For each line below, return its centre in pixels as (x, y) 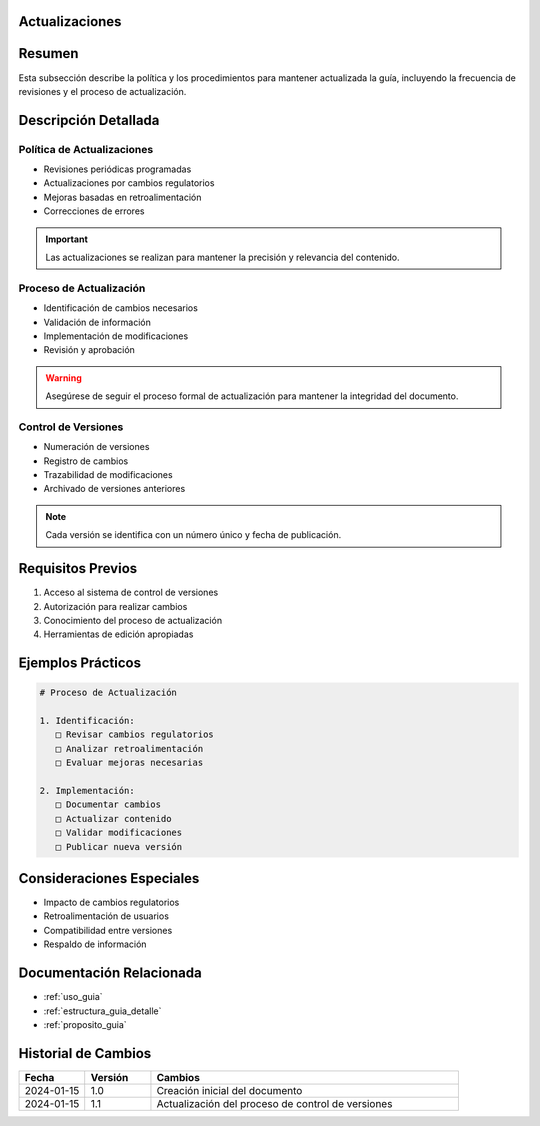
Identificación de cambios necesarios (121, 308)
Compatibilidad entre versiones (108, 930)
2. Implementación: (87, 791)
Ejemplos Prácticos (80, 663)
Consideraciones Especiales (109, 878)
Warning (63, 377)
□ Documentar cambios (108, 804)
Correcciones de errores (94, 211)
